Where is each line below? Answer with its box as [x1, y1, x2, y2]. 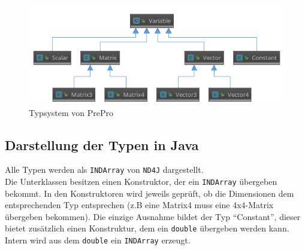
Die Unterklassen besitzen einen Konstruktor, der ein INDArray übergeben [5, 175, 277, 187]
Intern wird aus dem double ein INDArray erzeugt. [5, 234, 191, 246]
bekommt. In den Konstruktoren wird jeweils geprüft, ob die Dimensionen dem [5, 187, 294, 199]
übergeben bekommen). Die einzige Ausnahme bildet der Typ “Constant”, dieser [5, 210, 301, 222]
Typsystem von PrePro [29, 106, 114, 118]
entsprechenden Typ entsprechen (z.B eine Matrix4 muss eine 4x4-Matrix [5, 199, 274, 211]
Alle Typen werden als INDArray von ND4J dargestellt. [5, 163, 204, 176]
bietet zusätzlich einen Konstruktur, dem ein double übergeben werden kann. [5, 222, 289, 234]
